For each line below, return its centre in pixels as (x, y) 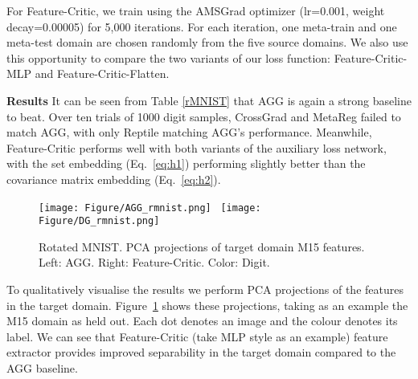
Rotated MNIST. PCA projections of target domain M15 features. (202, 246)
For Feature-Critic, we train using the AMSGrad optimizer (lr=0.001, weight (196, 10)
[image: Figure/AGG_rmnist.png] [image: (150, 208)
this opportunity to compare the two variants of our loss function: (168, 57)
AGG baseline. (42, 368)
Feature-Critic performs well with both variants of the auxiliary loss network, (197, 147)
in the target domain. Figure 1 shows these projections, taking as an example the (207, 305)
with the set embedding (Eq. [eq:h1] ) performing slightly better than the (186, 163)
